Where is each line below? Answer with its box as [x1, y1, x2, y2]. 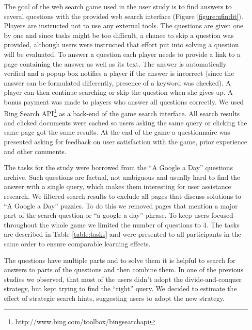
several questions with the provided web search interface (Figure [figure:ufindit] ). [4, 11, 243, 21]
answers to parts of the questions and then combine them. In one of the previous [4, 264, 244, 275]
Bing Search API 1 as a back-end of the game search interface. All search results [4, 106, 240, 118]
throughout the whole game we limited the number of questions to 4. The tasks [4, 219, 240, 229]
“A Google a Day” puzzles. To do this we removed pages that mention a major [4, 200, 238, 210]
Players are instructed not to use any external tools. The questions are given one [4, 20, 243, 31]
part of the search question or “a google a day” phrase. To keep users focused [4, 210, 234, 220]
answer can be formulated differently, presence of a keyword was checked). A [4, 77, 231, 87]
